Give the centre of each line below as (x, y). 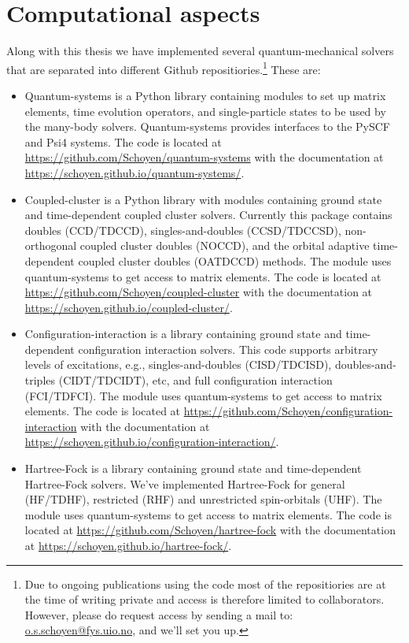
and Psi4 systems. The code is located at (123, 141)
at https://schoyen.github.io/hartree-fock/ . (128, 545)
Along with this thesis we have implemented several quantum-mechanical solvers (200, 51)
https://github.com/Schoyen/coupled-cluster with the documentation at (199, 292)
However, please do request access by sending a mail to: (159, 614)
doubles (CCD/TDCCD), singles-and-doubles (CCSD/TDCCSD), (183, 230)
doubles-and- (365, 364)
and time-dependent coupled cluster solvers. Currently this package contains (208, 215)
